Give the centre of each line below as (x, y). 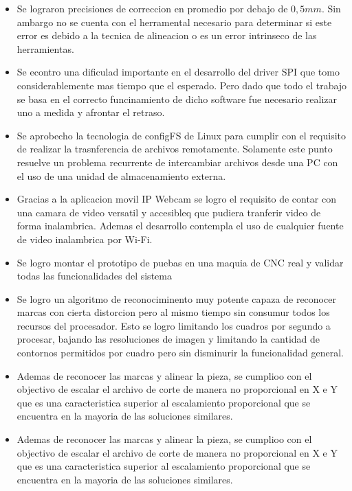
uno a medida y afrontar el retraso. (91, 112)
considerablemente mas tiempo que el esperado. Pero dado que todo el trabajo (182, 85)
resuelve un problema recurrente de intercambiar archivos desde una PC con (177, 162)
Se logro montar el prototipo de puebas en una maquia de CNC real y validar (180, 262)
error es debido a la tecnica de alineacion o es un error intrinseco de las (167, 35)
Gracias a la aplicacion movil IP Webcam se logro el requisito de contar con (176, 199)
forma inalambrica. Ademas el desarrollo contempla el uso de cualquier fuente (180, 226)
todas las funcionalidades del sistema (94, 276)
